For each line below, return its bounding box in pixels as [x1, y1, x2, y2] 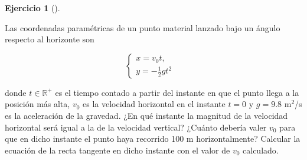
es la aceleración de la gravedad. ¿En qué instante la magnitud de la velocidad [5, 109, 288, 121]
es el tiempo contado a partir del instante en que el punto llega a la [55, 86, 299, 98]
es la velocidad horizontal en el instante [83, 98, 226, 110]
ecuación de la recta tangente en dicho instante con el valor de [5, 144, 230, 156]
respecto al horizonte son [5, 33, 94, 45]
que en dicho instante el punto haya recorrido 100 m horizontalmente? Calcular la [5, 132, 301, 145]
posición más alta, [5, 98, 70, 110]
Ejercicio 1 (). [5, 2, 60, 14]
